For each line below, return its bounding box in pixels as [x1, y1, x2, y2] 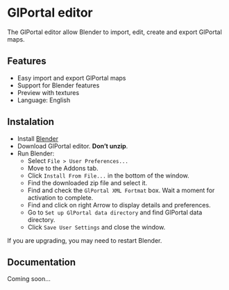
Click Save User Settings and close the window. [27, 223, 166, 231]
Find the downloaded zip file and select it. [27, 178, 148, 187]
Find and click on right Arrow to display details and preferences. [27, 201, 211, 209]
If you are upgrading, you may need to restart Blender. [7, 236, 162, 244]
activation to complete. [27, 193, 94, 202]
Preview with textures [17, 88, 80, 96]
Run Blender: [17, 149, 55, 157]
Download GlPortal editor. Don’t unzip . [17, 142, 128, 150]
